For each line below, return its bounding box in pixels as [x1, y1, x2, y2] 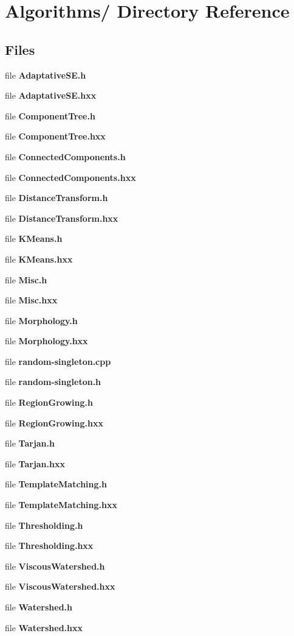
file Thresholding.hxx [5, 539, 94, 552]
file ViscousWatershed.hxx [5, 580, 115, 593]
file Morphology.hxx [5, 334, 88, 347]
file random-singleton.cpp [5, 355, 111, 367]
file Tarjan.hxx [5, 457, 65, 470]
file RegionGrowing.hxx [5, 416, 103, 429]
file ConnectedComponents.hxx [5, 171, 136, 183]
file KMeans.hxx [5, 252, 73, 265]
